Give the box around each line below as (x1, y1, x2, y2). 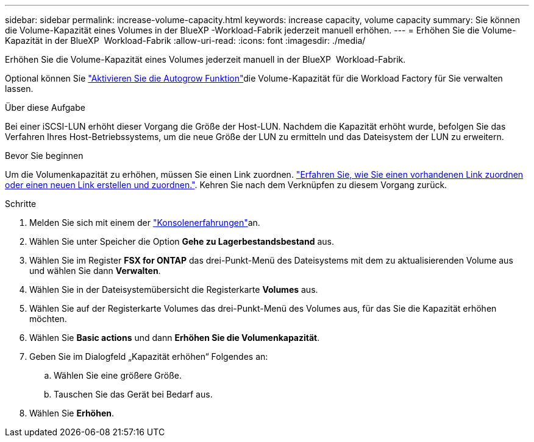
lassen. (5, 83, 34, 94)
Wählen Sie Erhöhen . (29, 408, 115, 418)
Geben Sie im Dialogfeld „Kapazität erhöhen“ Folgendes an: (29, 351, 268, 362)
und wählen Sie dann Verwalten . (29, 265, 161, 276)
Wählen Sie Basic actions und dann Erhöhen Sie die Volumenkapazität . (29, 332, 320, 343)
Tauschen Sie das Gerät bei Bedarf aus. (54, 389, 213, 399)
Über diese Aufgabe (5, 102, 85, 113)
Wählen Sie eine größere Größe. (54, 370, 182, 381)
